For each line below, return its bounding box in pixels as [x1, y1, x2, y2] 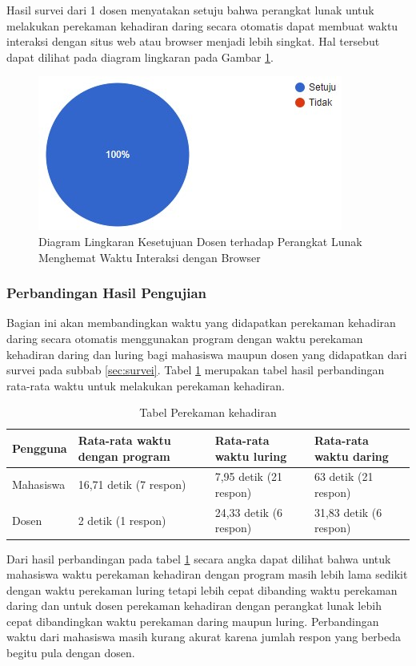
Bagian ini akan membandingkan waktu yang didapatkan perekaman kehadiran [6, 314, 396, 331]
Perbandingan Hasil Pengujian [6, 283, 206, 303]
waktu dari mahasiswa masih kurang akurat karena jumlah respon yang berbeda [6, 628, 401, 645]
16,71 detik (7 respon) [78, 476, 186, 493]
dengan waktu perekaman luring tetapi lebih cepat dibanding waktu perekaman [6, 581, 398, 598]
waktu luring [214, 447, 287, 464]
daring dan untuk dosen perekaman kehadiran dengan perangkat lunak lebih [6, 597, 382, 614]
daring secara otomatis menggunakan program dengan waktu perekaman [6, 329, 363, 346]
